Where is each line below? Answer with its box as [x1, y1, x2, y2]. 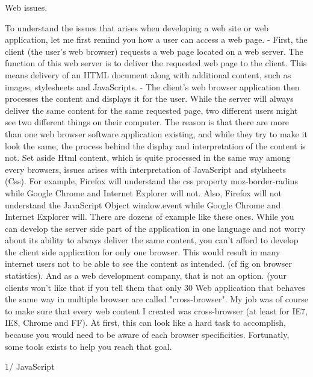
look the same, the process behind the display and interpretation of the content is [5, 139, 306, 152]
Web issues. [5, 1, 48, 13]
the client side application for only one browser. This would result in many [5, 245, 280, 258]
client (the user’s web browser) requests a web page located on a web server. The [5, 45, 303, 57]
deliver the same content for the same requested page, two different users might [5, 104, 298, 116]
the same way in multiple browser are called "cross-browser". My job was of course [5, 293, 308, 305]
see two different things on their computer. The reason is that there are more [5, 116, 289, 128]
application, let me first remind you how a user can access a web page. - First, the [5, 33, 308, 46]
